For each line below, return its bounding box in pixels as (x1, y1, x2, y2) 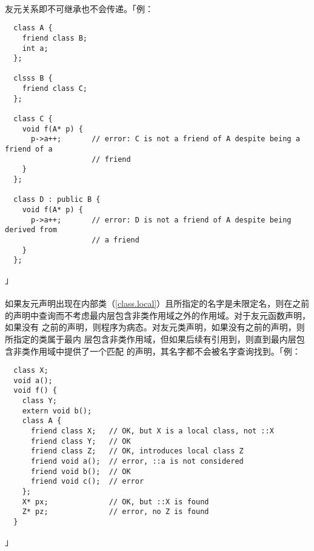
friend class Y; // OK (30, 436, 131, 446)
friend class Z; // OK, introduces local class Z (30, 447, 244, 456)
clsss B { (13, 74, 53, 83)
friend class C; (22, 84, 88, 93)
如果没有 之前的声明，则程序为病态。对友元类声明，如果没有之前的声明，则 (5, 321, 305, 333)
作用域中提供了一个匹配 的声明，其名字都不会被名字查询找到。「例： (30, 344, 301, 357)
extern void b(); (22, 406, 92, 415)
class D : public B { (13, 195, 101, 204)
